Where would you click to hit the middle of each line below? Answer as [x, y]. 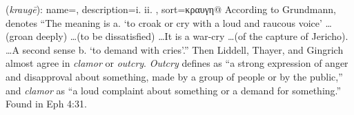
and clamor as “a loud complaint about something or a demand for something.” [174, 90]
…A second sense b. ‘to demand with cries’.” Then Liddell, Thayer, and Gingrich [175, 49]
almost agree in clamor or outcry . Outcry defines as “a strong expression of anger [177, 63]
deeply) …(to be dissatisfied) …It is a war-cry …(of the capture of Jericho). [192, 36]
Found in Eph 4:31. [46, 104]
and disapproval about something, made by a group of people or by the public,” [174, 76]
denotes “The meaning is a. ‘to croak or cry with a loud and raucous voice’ [164, 22]
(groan [19, 36]
